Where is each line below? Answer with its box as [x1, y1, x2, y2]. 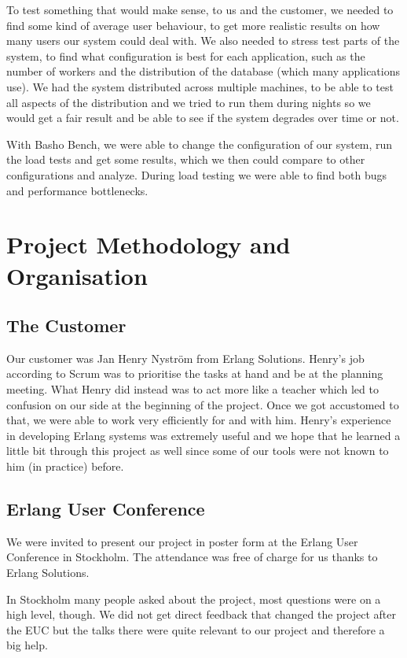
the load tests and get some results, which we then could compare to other [6, 151, 365, 168]
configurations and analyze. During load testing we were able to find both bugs [6, 166, 387, 183]
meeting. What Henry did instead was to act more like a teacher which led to [6, 381, 379, 397]
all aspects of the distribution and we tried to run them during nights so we [6, 94, 371, 110]
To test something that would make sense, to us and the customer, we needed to [6, 2, 394, 17]
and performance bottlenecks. [6, 182, 148, 198]
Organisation [6, 259, 148, 291]
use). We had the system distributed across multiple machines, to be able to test [6, 78, 394, 94]
